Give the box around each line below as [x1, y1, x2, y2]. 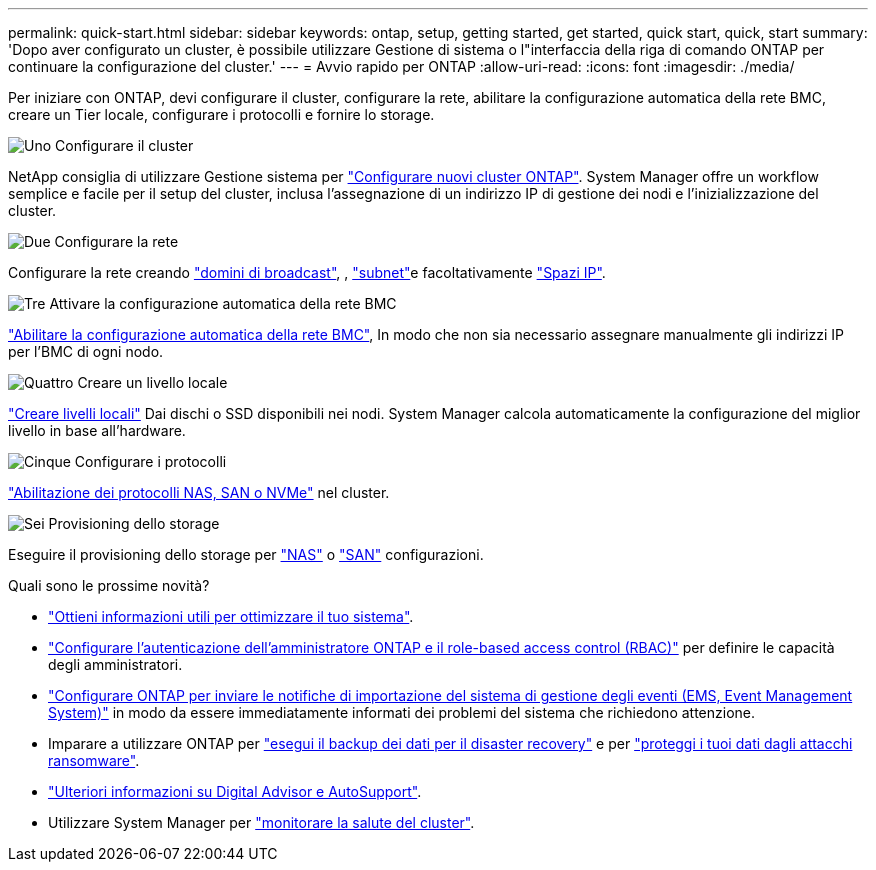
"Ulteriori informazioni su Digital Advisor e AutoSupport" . [48, 783, 422, 800]
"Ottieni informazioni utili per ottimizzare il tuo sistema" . [48, 608, 414, 625]
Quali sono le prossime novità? [8, 577, 210, 594]
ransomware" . [48, 752, 140, 769]
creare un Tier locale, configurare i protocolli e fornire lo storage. [8, 106, 435, 123]
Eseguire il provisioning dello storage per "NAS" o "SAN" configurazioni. [8, 546, 484, 563]
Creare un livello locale [77, 374, 228, 391]
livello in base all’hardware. [8, 422, 186, 439]
